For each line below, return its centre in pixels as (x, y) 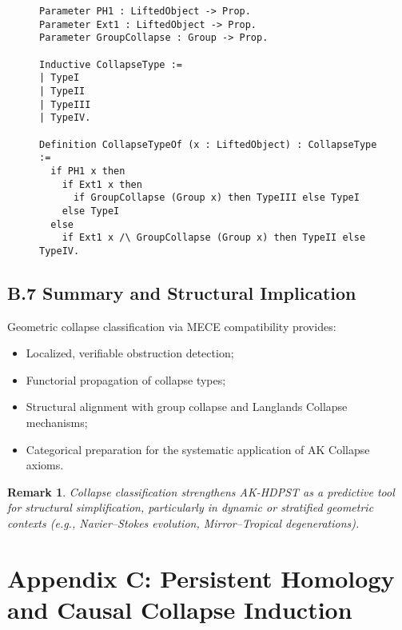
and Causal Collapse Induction (180, 609)
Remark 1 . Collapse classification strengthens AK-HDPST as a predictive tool (201, 491)
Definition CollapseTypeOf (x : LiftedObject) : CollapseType (208, 144)
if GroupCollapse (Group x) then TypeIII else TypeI (216, 198)
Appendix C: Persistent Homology (201, 578)
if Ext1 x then (102, 184)
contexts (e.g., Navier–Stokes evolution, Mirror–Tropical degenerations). (183, 523)
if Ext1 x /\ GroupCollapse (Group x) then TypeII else (214, 238)
